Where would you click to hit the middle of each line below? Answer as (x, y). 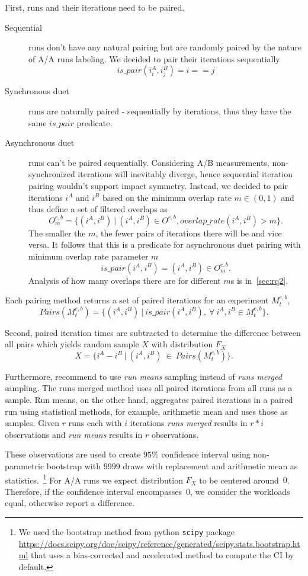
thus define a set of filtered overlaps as (98, 209)
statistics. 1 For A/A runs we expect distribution (94, 479)
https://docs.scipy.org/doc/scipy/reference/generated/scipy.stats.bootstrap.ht (159, 543)
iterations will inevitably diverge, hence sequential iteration (185, 174)
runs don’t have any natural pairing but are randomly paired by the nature (165, 47)
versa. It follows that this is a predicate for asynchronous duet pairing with (165, 244)
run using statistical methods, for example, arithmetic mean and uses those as (146, 411)
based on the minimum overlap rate (167, 197)
